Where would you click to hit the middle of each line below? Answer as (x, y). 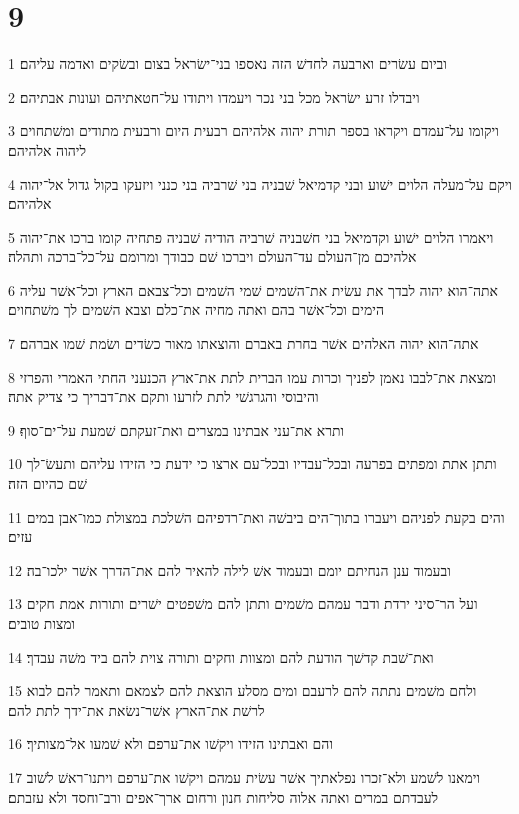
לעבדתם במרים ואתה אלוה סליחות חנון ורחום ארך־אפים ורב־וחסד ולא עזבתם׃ (223, 796)
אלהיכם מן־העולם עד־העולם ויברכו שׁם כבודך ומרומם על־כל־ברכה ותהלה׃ (212, 256)
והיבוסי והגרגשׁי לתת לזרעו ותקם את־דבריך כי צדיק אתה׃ (163, 396)
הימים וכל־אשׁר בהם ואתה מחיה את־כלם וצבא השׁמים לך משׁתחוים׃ (196, 309)
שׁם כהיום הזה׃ (47, 483)
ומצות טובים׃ (42, 623)
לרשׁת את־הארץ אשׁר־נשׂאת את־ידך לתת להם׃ (136, 709)
